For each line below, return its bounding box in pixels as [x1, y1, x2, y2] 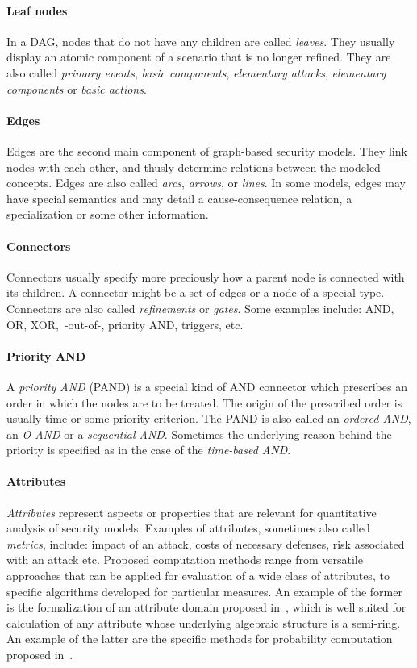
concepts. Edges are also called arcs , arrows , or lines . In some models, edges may [6, 174, 406, 191]
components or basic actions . [6, 80, 147, 97]
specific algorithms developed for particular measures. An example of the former [6, 582, 402, 599]
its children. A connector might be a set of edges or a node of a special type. [6, 284, 385, 301]
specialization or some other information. [6, 206, 209, 223]
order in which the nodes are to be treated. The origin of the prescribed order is [6, 394, 402, 411]
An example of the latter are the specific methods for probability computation [6, 630, 393, 647]
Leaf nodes [6, 2, 68, 19]
